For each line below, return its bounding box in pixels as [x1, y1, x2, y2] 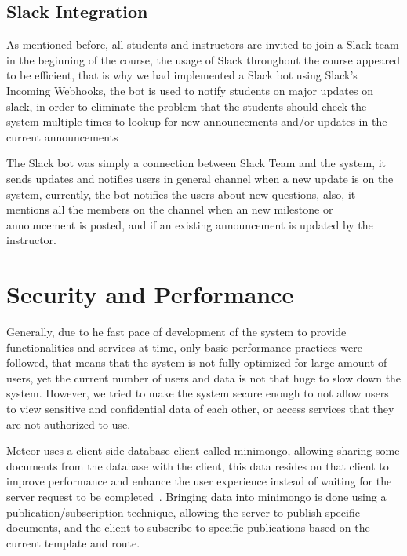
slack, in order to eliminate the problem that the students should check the [6, 97, 367, 114]
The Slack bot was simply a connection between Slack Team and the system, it [6, 155, 387, 171]
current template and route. [6, 534, 140, 551]
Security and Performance [6, 278, 294, 310]
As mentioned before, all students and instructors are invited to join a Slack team [6, 36, 399, 53]
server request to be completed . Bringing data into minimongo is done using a [6, 488, 387, 504]
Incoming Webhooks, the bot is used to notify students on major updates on [6, 82, 373, 98]
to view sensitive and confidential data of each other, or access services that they [6, 401, 394, 417]
